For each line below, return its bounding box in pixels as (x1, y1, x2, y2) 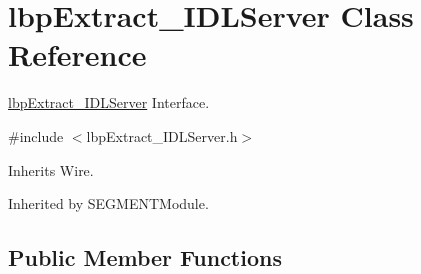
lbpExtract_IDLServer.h (86, 125, 238, 146)
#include (8, 125, 64, 146)
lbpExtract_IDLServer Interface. (8, 92, 210, 113)
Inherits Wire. (8, 159, 94, 180)
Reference (8, 34, 147, 75)
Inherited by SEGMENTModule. (8, 193, 209, 214)
